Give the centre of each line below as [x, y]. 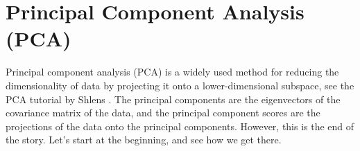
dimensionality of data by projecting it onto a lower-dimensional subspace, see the [180, 85]
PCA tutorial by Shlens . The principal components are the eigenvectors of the [173, 99]
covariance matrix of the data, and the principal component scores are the [163, 113]
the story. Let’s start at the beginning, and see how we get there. [144, 140]
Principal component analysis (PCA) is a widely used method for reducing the [172, 72]
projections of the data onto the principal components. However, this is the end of [180, 126]
